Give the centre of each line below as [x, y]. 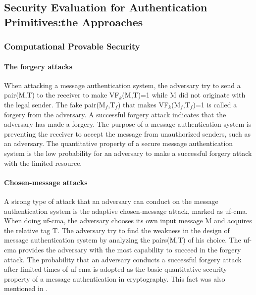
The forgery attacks [38, 66]
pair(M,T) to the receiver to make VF [62, 95]
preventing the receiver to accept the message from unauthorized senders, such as [128, 133]
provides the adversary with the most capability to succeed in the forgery [130, 249]
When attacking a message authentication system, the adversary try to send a [122, 85]
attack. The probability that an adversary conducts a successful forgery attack [123, 259]
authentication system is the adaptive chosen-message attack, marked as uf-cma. [126, 211]
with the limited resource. [43, 163]
